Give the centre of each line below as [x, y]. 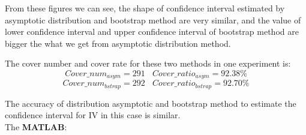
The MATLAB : [36, 127]
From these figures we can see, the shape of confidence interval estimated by [145, 8]
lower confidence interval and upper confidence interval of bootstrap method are [152, 31]
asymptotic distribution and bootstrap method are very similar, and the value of [153, 19]
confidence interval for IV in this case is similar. [93, 115]
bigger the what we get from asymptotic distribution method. [118, 43]
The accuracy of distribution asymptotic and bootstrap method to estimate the [151, 103]
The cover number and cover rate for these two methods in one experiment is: [148, 63]
